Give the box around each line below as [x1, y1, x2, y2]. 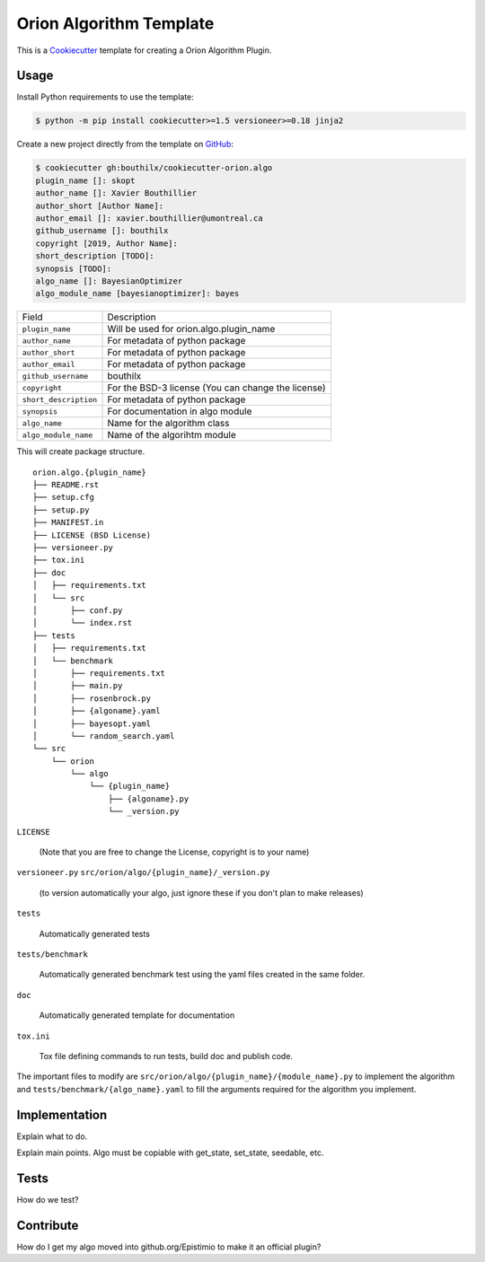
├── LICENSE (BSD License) [32, 530, 152, 540]
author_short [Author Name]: [35, 200, 164, 211]
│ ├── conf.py [32, 605, 123, 615]
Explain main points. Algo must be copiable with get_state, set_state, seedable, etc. [16, 1147, 324, 1158]
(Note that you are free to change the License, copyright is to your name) [39, 846, 310, 857]
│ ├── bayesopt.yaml [32, 718, 152, 729]
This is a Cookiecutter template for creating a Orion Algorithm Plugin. [16, 45, 272, 56]
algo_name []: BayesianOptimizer [35, 276, 183, 286]
